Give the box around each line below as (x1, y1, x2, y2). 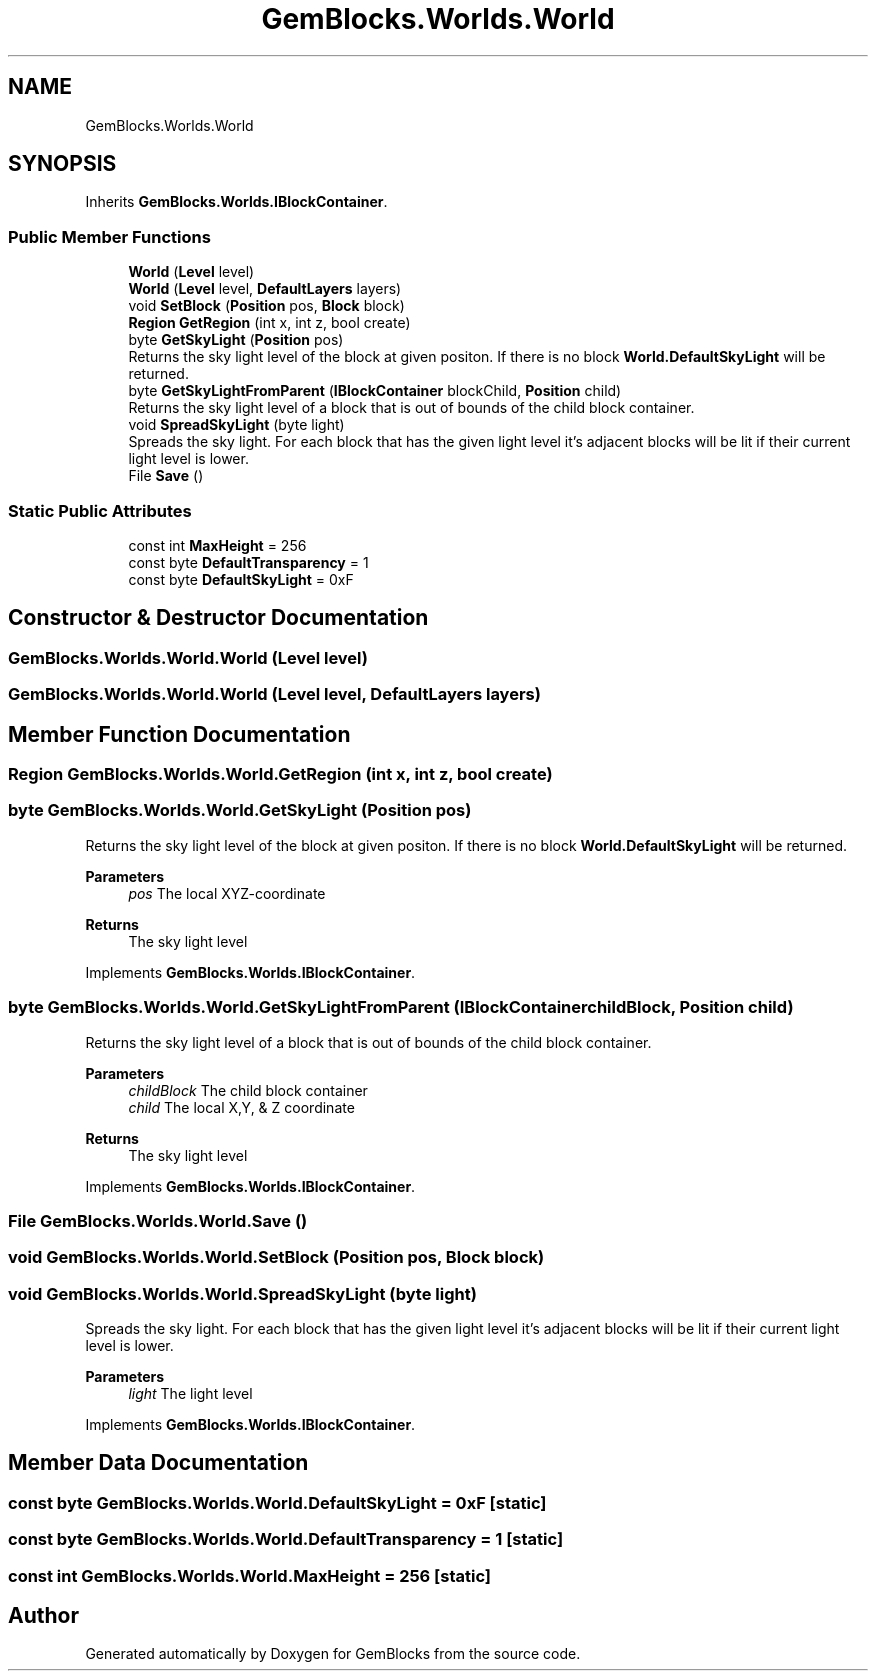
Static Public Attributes (8, 500, 192, 521)
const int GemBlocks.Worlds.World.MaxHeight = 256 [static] (8, 1565, 492, 1586)
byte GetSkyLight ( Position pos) (128, 331, 344, 349)
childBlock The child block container (128, 1081, 368, 1099)
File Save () (128, 467, 204, 485)
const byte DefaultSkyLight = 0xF (128, 570, 354, 588)
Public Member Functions (8, 226, 211, 247)
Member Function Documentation (8, 721, 351, 747)
